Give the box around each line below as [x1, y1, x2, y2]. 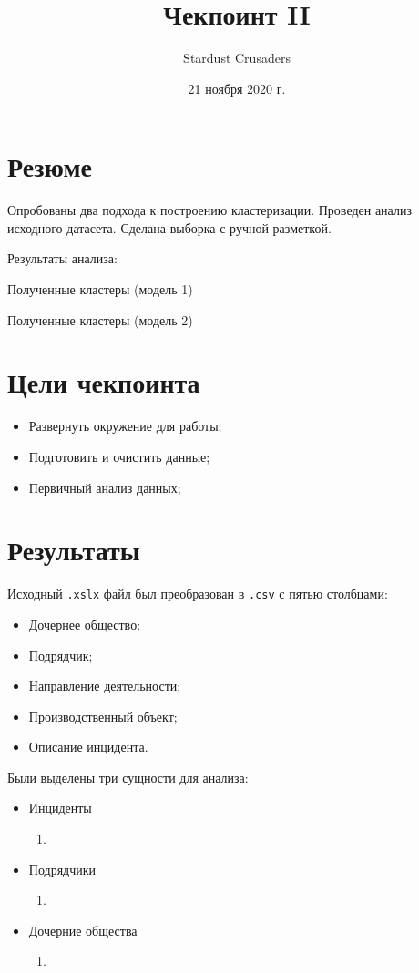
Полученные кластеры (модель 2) [7, 310, 193, 329]
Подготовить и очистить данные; [28, 446, 210, 466]
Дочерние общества [28, 920, 138, 939]
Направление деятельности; [28, 676, 181, 695]
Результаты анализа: [7, 249, 118, 268]
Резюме [7, 148, 92, 185]
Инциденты [28, 798, 92, 817]
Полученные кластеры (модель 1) [7, 280, 193, 299]
